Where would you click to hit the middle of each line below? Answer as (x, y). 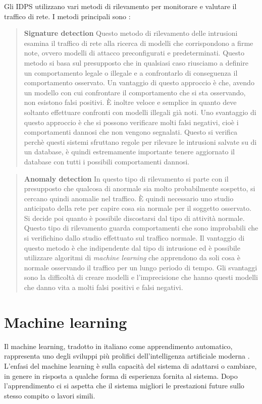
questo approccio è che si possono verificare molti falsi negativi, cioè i (131, 122)
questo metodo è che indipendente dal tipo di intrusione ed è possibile (132, 247)
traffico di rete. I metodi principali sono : (67, 16)
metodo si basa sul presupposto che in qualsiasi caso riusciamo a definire (136, 62)
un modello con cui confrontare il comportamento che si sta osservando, (135, 92)
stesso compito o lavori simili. (50, 395)
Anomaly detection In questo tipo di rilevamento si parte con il (126, 178)
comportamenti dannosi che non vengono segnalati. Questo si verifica (131, 132)
